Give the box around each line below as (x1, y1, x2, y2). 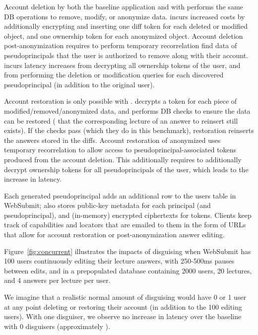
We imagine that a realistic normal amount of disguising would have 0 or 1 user (4, 292, 247, 302)
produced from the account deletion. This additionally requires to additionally (4, 154, 242, 164)
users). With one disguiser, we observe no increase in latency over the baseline (4, 311, 242, 322)
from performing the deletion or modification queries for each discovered (4, 69, 224, 80)
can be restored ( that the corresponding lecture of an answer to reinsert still (4, 115, 238, 126)
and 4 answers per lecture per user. (4, 275, 111, 285)
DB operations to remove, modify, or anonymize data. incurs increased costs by (4, 11, 245, 21)
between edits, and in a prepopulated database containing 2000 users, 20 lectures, (4, 265, 252, 275)
